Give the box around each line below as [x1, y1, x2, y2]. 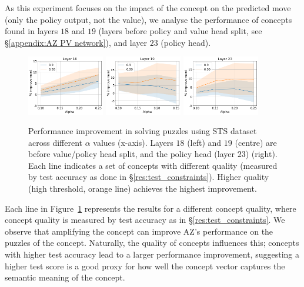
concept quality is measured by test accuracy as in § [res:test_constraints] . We [5, 213, 285, 226]
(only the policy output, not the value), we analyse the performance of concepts [5, 13, 292, 25]
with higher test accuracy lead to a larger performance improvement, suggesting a [5, 248, 299, 261]
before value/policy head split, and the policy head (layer [28, 148, 235, 160]
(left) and [187, 136, 222, 148]
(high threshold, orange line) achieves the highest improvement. [28, 182, 257, 195]
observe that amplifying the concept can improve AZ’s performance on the [5, 225, 273, 237]
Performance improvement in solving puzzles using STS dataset [28, 125, 257, 137]
